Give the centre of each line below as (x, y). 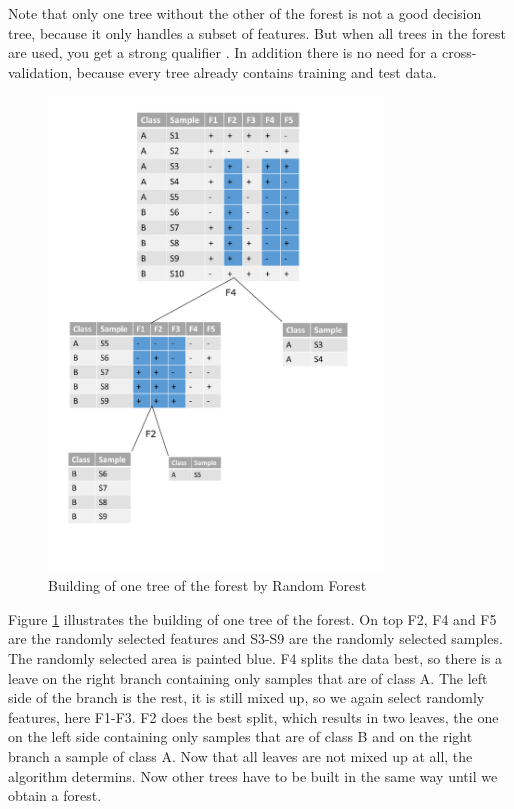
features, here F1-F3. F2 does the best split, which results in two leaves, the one (253, 716)
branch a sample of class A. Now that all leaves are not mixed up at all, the (240, 755)
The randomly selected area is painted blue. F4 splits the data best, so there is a (255, 657)
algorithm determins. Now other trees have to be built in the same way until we (253, 775)
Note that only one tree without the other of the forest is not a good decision (245, 13)
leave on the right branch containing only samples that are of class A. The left (248, 677)
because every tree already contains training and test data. (256, 71)
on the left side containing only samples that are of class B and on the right (240, 736)
